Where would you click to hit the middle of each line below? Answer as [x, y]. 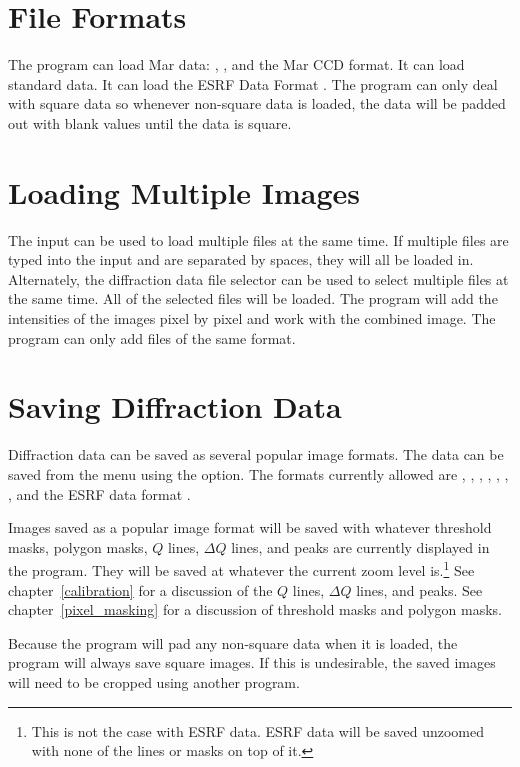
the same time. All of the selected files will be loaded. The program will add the [253, 298]
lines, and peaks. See [419, 589]
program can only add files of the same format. [152, 337]
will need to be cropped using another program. [154, 681]
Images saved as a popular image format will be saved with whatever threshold [250, 527]
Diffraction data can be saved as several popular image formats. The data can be [256, 454]
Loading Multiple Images [184, 191]
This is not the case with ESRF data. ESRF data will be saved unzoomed [257, 730]
